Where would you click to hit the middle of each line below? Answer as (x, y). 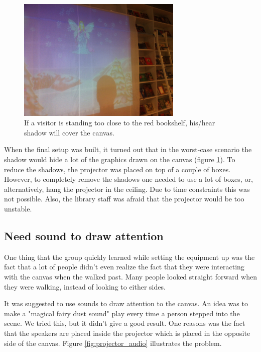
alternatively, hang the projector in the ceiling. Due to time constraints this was (127, 189)
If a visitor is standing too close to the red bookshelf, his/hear (120, 123)
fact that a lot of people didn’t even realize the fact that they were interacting (124, 267)
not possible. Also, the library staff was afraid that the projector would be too (124, 199)
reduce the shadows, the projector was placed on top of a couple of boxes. (117, 169)
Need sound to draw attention (84, 236)
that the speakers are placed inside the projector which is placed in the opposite (127, 333)
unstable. (18, 209)
